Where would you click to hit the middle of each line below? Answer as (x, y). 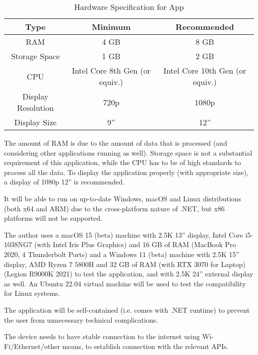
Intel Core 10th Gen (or (205, 70)
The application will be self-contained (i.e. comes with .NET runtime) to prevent (127, 310)
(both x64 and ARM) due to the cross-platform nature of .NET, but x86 (114, 208)
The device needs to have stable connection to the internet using (102, 336)
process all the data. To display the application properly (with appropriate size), (126, 172)
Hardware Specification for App (129, 7)
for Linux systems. (32, 293)
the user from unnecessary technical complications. (81, 319)
